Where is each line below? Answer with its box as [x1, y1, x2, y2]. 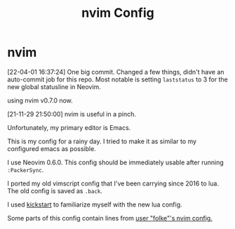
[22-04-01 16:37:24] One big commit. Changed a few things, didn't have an [7, 67, 224, 76]
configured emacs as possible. [7, 144, 96, 152]
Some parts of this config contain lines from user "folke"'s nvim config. [7, 214, 213, 222]
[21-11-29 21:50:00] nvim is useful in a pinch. [7, 110, 137, 118]
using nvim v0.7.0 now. [7, 96, 74, 105]
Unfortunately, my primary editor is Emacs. [7, 123, 131, 131]
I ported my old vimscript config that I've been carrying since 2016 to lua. [7, 179, 220, 188]
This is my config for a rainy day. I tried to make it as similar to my [7, 137, 197, 145]
